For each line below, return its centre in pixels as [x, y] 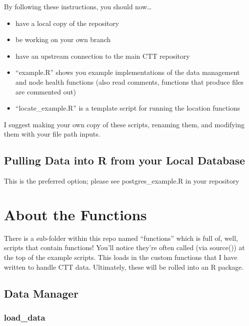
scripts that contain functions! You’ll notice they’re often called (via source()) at [124, 247]
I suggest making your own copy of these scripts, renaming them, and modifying [124, 124]
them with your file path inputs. [52, 134]
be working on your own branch [63, 39]
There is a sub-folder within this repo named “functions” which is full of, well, [121, 238]
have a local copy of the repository [67, 23]
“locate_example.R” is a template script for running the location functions [128, 108]
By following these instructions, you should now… [78, 6]
